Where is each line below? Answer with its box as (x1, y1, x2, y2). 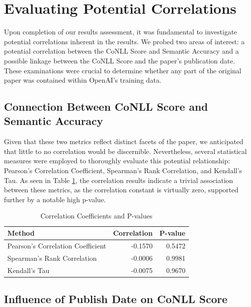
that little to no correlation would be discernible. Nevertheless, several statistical (4, 146, 247, 156)
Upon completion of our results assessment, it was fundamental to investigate (4, 27, 237, 37)
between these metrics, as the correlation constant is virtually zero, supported (4, 184, 239, 195)
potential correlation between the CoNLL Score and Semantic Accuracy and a (4, 46, 239, 56)
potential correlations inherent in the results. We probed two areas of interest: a (4, 36, 245, 46)
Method (7, 228, 35, 238)
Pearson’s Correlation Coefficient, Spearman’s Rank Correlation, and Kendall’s (4, 165, 242, 176)
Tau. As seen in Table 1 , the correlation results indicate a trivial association (4, 175, 233, 185)
